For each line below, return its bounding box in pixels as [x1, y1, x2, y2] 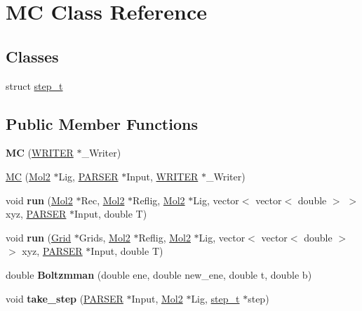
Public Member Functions [6, 112, 198, 134]
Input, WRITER [126, 168, 199, 183]
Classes [6, 45, 59, 67]
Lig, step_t [191, 291, 240, 305]
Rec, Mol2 [81, 192, 125, 207]
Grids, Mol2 [79, 230, 130, 244]
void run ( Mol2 [6, 192, 73, 207]
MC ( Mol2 [6, 168, 51, 183]
